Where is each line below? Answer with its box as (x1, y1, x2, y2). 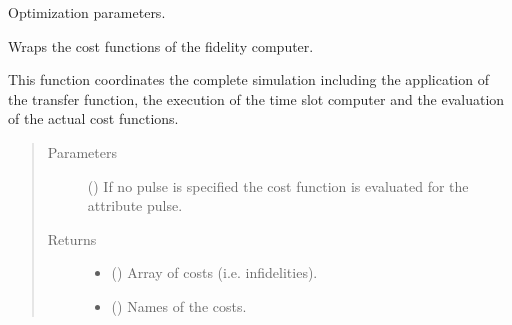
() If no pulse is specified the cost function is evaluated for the (87, 175, 469, 196)
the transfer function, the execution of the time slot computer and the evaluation (8, 88, 505, 109)
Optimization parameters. (8, 2, 166, 22)
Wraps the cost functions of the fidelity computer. (8, 35, 314, 56)
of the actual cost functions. (8, 108, 179, 129)
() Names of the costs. (111, 295, 247, 316)
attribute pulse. (87, 195, 183, 216)
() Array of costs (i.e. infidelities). (111, 262, 318, 283)
